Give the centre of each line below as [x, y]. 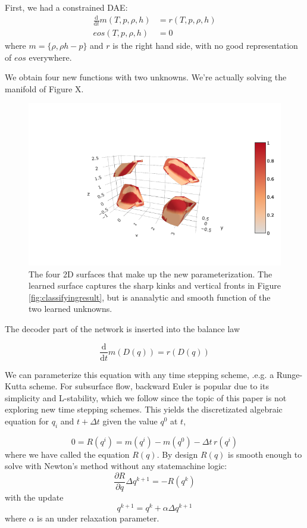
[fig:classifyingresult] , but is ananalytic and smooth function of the [150, 297]
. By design [177, 454]
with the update [34, 497]
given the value [130, 421]
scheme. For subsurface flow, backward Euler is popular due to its [149, 386]
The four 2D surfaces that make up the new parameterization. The [151, 274]
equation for [27, 421]
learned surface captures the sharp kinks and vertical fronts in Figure [155, 285]
